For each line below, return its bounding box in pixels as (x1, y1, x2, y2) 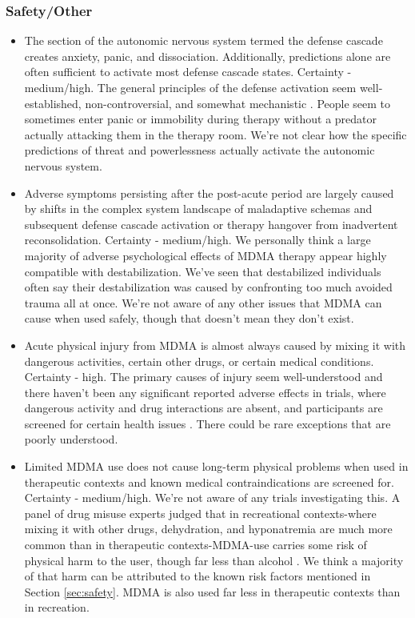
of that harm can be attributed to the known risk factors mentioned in (24, 568, 371, 584)
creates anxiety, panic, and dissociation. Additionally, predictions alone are (24, 47, 391, 64)
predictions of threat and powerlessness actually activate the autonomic (24, 142, 375, 159)
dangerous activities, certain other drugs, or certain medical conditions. (24, 352, 374, 369)
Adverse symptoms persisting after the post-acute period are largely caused (24, 184, 394, 201)
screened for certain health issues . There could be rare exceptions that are (24, 415, 391, 431)
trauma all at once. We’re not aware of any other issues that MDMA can (24, 294, 382, 311)
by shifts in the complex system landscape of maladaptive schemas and (24, 200, 373, 217)
